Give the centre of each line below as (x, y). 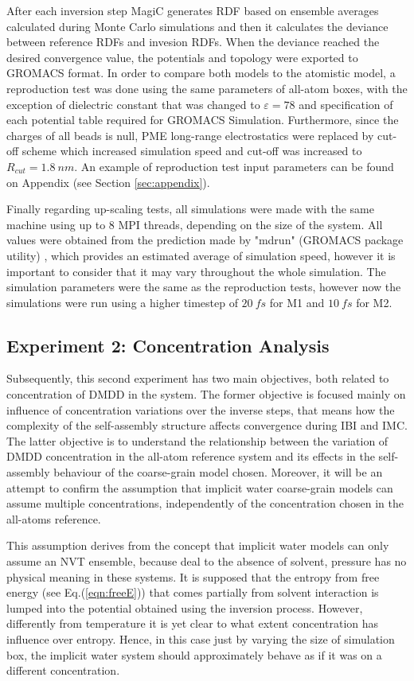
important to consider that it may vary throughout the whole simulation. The (196, 271)
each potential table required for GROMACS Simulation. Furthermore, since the (203, 120)
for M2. (374, 302)
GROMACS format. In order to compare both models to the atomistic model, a (201, 73)
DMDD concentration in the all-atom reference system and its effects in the (191, 456)
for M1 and (297, 302)
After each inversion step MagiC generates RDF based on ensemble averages (193, 10)
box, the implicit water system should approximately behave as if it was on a (194, 654)
